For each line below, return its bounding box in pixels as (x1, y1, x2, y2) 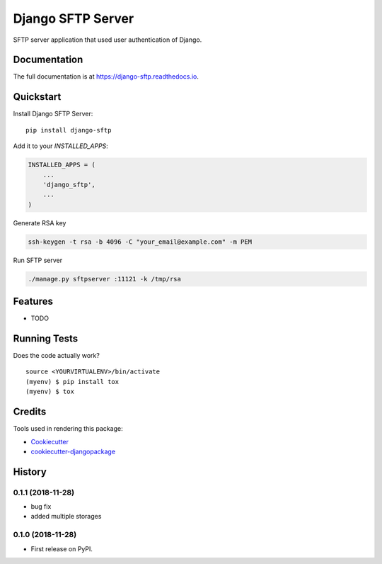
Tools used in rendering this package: (13, 424, 123, 433)
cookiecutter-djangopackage (30, 447, 116, 456)
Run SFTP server (13, 256, 63, 264)
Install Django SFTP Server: (13, 110, 93, 118)
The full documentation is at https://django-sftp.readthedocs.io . (13, 72, 199, 81)
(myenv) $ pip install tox (25, 378, 120, 385)
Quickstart (13, 91, 62, 103)
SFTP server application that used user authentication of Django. (13, 35, 202, 44)
